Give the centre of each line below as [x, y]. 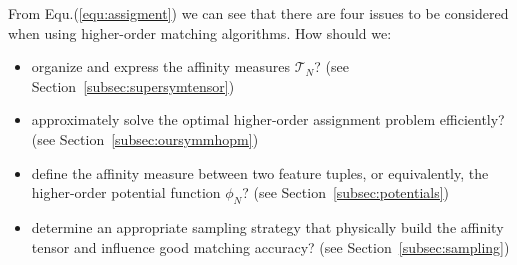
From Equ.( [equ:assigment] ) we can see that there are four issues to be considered [258, 13]
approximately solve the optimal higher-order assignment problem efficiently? [268, 119]
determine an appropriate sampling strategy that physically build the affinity [267, 226]
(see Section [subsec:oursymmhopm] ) [145, 138]
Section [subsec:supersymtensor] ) [133, 85]
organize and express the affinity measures [161, 66]
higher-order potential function [126, 192]
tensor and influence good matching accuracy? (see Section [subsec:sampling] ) [270, 246]
